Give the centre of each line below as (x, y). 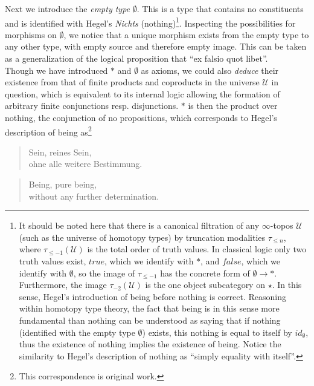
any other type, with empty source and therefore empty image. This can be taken (156, 46)
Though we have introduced (56, 70)
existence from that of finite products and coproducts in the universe (132, 82)
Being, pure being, (63, 184)
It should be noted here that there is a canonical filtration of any (139, 225)
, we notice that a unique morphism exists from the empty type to (186, 34)
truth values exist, (53, 261)
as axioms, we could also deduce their (210, 70)
